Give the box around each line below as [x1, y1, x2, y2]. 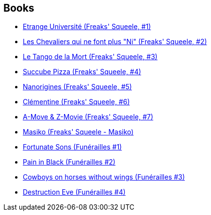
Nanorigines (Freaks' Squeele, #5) [23, 83, 132, 91]
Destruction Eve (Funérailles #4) [23, 188, 126, 197]
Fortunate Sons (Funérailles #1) [23, 143, 122, 151]
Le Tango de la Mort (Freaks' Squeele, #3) [23, 52, 158, 61]
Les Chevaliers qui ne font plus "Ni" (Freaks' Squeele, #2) [23, 37, 207, 46]
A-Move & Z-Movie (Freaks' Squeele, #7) [23, 113, 153, 121]
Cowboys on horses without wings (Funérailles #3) [23, 173, 185, 182]
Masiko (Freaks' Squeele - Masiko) [23, 128, 134, 136]
